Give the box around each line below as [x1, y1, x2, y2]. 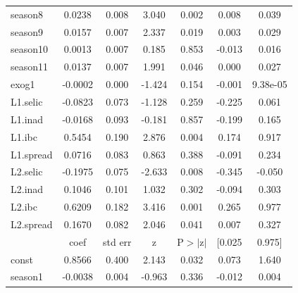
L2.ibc [11, 199, 37, 214]
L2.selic [11, 164, 43, 179]
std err [103, 234, 132, 249]
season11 [11, 59, 49, 74]
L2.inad [11, 182, 44, 197]
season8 [11, 6, 44, 21]
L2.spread [11, 216, 53, 231]
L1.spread [11, 146, 53, 161]
